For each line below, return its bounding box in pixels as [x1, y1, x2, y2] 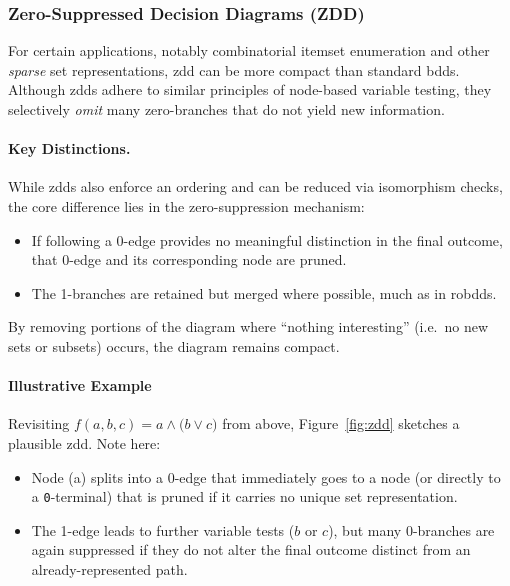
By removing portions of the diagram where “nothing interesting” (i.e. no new [8, 316, 489, 337]
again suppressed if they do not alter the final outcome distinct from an [31, 539, 471, 560]
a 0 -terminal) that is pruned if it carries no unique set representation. [31, 486, 458, 507]
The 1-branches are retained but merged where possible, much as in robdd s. [31, 282, 497, 303]
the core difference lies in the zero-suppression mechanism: [8, 195, 365, 216]
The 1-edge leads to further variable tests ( [31, 519, 295, 540]
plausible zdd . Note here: [8, 432, 161, 453]
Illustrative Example [8, 375, 152, 396]
